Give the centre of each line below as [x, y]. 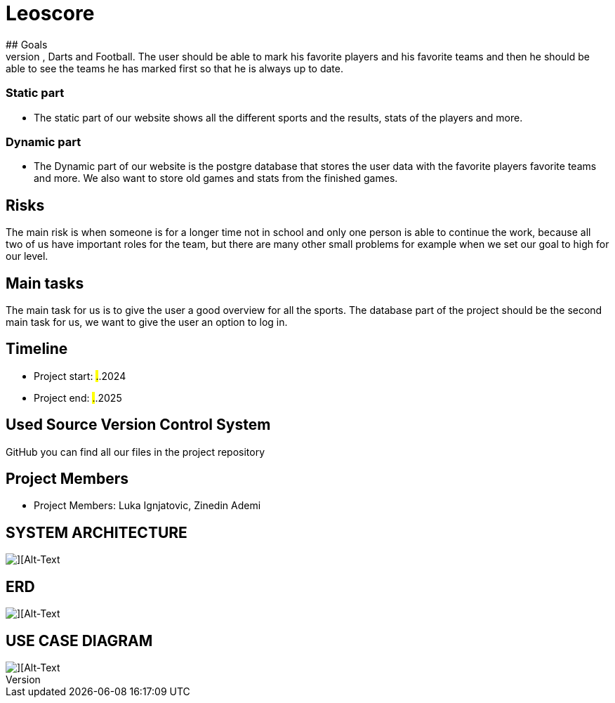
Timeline [37, 349]
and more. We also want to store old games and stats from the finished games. [216, 178]
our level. [27, 256]
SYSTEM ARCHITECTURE [97, 532]
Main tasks [45, 283]
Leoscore [50, 13]
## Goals [27, 44]
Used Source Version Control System [138, 425]
